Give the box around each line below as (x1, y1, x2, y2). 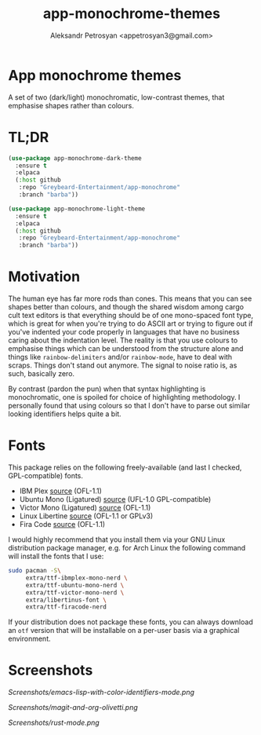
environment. (8, 634, 51, 644)
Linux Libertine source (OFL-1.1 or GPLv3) (19, 511, 154, 521)
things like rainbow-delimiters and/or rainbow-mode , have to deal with (8, 353, 233, 362)
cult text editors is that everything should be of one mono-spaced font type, (8, 311, 253, 320)
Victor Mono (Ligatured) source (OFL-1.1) (19, 503, 151, 512)
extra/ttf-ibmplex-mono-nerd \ (25, 574, 128, 582)
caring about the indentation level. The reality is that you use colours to (8, 335, 238, 346)
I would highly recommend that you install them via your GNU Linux (8, 535, 226, 544)
